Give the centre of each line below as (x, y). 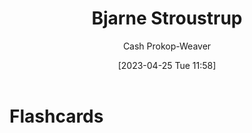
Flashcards (56, 116)
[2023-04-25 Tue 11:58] (167, 65)
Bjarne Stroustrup (167, 18)
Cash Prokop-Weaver (167, 46)
